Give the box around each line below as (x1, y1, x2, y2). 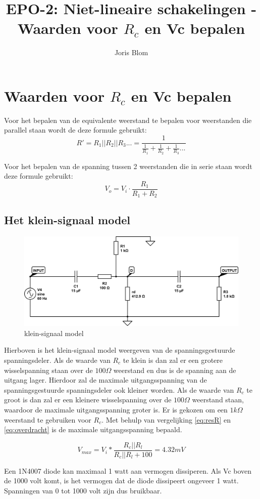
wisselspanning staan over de (4, 364, 93, 375)
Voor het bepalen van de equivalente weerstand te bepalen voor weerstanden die (4, 114, 252, 125)
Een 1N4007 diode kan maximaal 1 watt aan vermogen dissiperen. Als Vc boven (4, 465, 252, 476)
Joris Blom (114, 47, 148, 58)
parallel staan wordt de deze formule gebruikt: (4, 124, 147, 135)
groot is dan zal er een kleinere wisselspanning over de (4, 394, 172, 405)
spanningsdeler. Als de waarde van (4, 355, 111, 365)
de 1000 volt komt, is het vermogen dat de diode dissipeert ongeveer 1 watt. (4, 475, 239, 486)
